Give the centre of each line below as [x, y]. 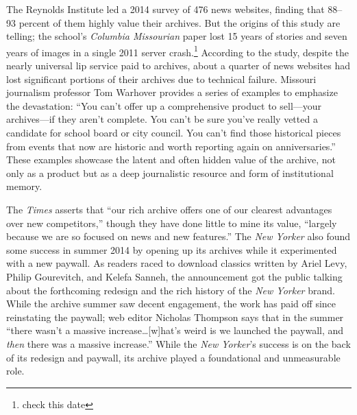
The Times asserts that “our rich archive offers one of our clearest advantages [169, 209]
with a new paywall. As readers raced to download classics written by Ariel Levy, [177, 263]
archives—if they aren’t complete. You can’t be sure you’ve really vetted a [162, 119]
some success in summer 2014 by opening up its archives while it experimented [172, 249]
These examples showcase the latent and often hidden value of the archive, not [171, 159]
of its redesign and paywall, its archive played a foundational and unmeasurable [173, 357]
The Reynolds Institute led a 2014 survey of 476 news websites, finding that [165, 9]
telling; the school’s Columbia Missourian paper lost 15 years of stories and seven [177, 36]
